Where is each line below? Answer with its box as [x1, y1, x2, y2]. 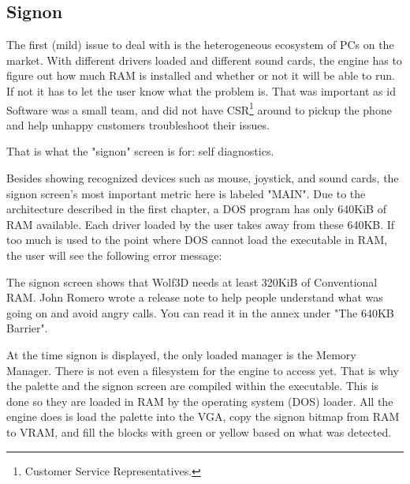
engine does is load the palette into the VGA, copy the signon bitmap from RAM [6, 408, 400, 425]
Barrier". [6, 320, 48, 336]
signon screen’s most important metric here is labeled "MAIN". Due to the [6, 185, 366, 201]
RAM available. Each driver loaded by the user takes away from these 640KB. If [6, 216, 395, 232]
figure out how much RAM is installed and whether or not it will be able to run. [6, 67, 395, 84]
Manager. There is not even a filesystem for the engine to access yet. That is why [6, 362, 399, 378]
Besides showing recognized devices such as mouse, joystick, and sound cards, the [6, 170, 399, 186]
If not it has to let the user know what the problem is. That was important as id [6, 82, 396, 99]
